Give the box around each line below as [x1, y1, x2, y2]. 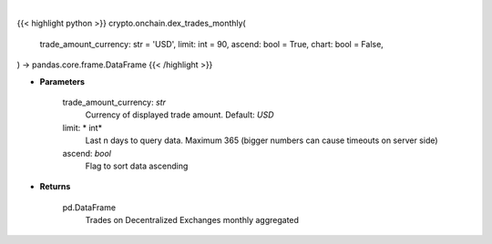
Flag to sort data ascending [85, 160, 189, 171]
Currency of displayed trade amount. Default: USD [85, 109, 274, 120]
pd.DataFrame [62, 201, 117, 213]
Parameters [39, 76, 86, 86]
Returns [39, 181, 71, 192]
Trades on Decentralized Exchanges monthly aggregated [85, 215, 300, 226]
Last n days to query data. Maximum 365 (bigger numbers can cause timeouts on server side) [85, 135, 438, 146]
